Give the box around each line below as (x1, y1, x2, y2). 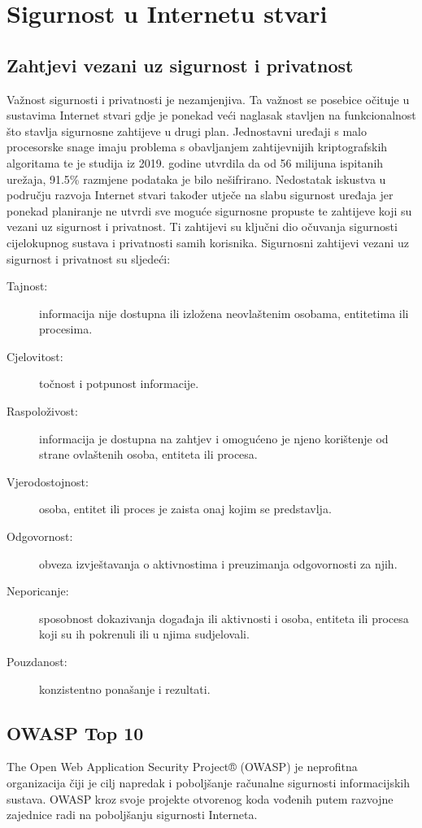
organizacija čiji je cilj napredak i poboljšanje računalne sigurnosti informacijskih (7, 774, 411, 791)
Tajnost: (7, 277, 48, 294)
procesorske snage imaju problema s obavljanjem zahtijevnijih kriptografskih (7, 138, 388, 155)
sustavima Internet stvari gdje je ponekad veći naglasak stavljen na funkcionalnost (7, 107, 416, 124)
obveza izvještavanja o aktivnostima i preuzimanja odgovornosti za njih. (39, 555, 398, 572)
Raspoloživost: (7, 403, 78, 420)
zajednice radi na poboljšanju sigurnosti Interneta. (7, 806, 258, 823)
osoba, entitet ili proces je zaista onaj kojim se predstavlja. (39, 500, 332, 517)
